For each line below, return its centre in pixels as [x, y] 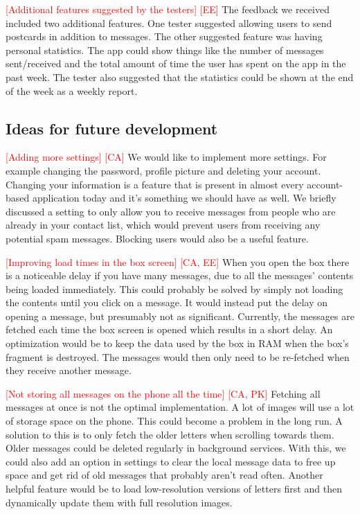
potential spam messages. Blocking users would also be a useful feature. [157, 238]
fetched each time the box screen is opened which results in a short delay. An [169, 329]
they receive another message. [69, 370]
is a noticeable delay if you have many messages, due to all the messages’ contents [180, 275]
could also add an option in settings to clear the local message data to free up [171, 461]
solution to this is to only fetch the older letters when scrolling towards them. [170, 434]
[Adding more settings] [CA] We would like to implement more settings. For [166, 157]
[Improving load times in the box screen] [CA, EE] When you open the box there [178, 262]
